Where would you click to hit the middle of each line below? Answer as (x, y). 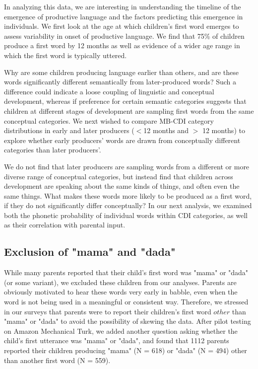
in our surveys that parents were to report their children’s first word (108, 311)
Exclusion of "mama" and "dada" (90, 252)
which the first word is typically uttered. (65, 55)
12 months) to (224, 130)
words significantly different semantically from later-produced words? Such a (120, 82)
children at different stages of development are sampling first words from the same (129, 111)
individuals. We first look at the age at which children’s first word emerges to (122, 26)
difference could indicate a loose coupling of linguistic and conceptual (109, 91)
